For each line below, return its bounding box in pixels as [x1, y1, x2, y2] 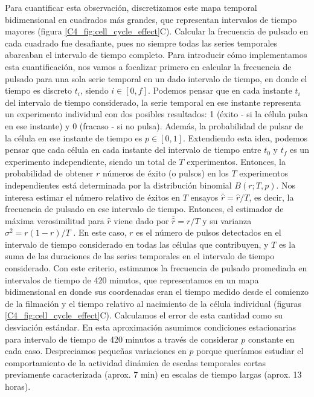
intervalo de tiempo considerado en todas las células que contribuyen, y [5, 237, 269, 250]
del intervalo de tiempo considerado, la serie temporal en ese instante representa [5, 95, 301, 108]
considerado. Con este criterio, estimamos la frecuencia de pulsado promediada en [5, 262, 307, 274]
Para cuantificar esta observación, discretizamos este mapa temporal [5, 1, 257, 13]
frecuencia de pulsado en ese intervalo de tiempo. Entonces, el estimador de [5, 202, 284, 215]
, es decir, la [249, 190, 294, 203]
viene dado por [114, 214, 169, 227]
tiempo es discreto [5, 84, 72, 97]
